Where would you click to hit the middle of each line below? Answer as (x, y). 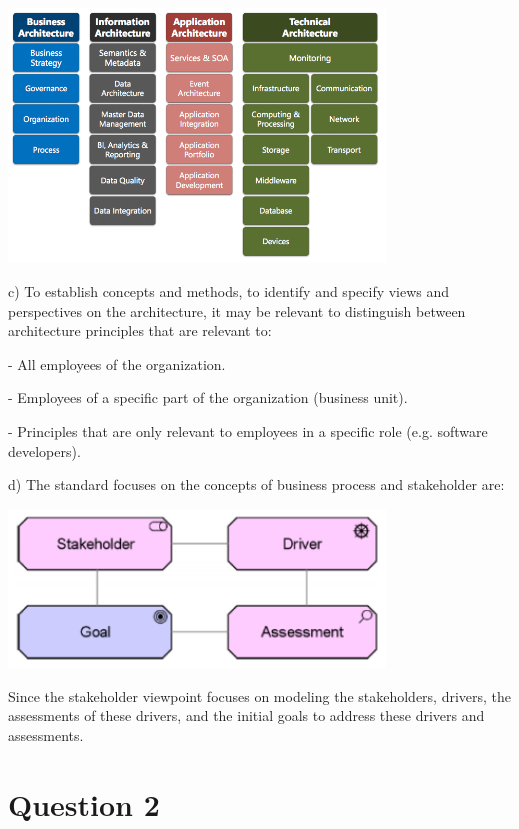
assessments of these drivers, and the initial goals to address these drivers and (246, 715)
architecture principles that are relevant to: (140, 330)
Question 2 (84, 803)
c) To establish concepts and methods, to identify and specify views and (229, 291)
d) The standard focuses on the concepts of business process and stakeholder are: (256, 484)
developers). (44, 450)
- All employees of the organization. (117, 363)
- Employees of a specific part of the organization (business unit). (208, 397)
